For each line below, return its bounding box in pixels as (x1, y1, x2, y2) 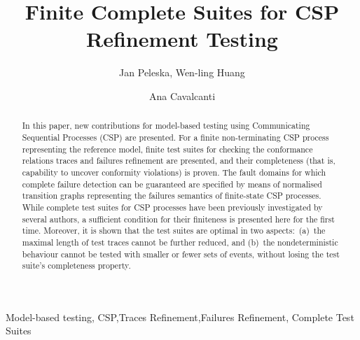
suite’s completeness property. (22, 260, 131, 271)
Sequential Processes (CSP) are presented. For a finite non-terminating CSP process (22, 131, 329, 143)
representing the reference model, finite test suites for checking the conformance (22, 143, 313, 155)
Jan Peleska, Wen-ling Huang (119, 65, 245, 80)
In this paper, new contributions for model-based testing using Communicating (22, 120, 310, 132)
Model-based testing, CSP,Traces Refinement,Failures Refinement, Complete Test (6, 309, 354, 324)
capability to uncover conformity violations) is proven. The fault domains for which (22, 166, 326, 178)
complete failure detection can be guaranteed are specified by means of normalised (22, 178, 322, 190)
